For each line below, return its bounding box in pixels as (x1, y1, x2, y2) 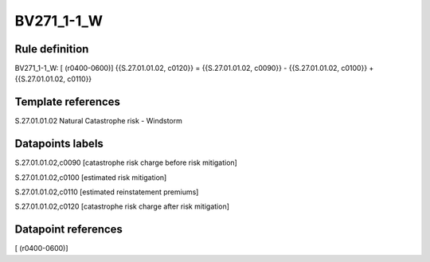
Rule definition (14, 42, 89, 56)
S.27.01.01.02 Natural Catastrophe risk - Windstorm (14, 116, 182, 126)
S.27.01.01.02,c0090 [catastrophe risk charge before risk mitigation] (14, 158, 238, 167)
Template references (14, 96, 121, 109)
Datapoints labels (14, 137, 104, 151)
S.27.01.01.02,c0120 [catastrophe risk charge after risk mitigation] (14, 201, 230, 211)
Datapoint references (14, 223, 123, 237)
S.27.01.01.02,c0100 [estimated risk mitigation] (14, 172, 167, 182)
